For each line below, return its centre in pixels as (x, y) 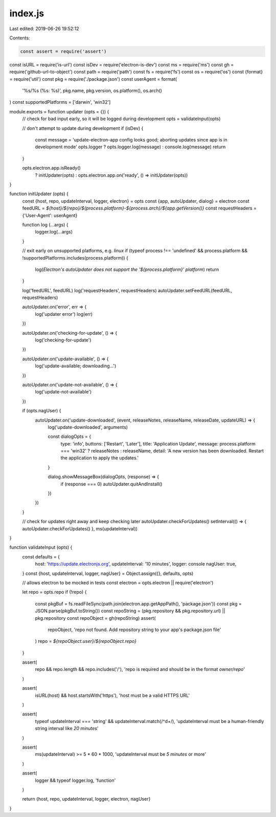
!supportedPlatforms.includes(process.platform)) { (75, 258)
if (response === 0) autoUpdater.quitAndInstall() (112, 484)
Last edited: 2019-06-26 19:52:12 (44, 29)
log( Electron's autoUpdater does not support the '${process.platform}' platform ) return (127, 269)
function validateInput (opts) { (41, 547)
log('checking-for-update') (63, 340)
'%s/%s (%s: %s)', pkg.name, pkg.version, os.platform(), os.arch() (92, 91)
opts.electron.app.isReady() (52, 168)
